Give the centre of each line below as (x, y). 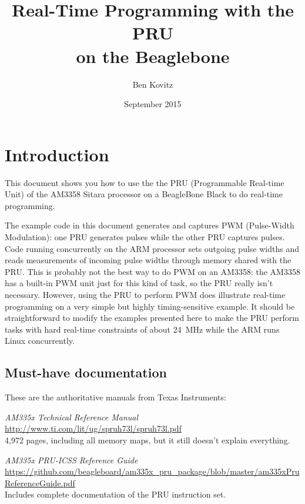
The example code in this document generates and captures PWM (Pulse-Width (150, 225)
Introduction (57, 154)
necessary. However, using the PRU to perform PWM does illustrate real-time (145, 294)
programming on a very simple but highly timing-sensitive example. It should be (150, 306)
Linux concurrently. (40, 341)
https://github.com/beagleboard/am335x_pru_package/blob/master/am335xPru (152, 471)
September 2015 (153, 104)
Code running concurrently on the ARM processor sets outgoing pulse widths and (152, 248)
